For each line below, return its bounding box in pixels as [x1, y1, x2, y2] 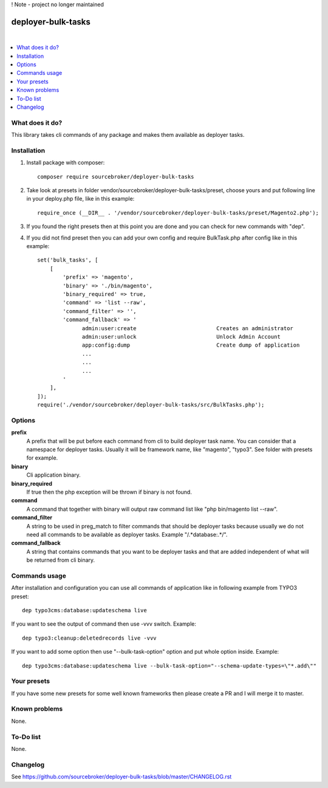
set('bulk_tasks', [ [37, 257, 98, 264]
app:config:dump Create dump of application [82, 342, 300, 349]
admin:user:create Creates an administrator [82, 325, 294, 331]
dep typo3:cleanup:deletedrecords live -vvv [22, 634, 157, 641]
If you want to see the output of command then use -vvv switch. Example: [11, 620, 197, 627]
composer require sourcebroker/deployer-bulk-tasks [37, 173, 194, 180]
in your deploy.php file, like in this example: [26, 195, 135, 202]
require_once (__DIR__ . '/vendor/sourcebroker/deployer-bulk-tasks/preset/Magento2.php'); [37, 209, 319, 216]
